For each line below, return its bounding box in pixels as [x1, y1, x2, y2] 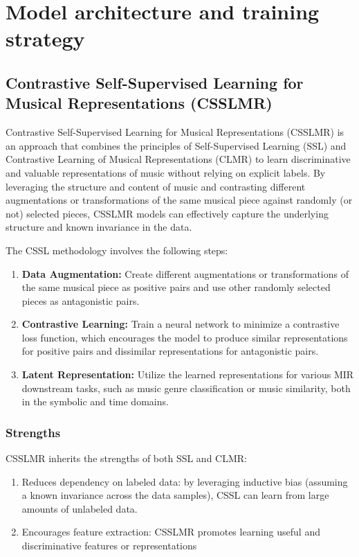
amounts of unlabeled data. [21, 501, 138, 515]
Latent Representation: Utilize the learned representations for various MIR [21, 367, 354, 382]
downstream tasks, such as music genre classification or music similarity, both [21, 380, 351, 395]
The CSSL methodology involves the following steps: [6, 242, 228, 257]
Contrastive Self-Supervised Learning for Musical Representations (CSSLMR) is [6, 125, 344, 139]
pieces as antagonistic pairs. [21, 293, 140, 308]
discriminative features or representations [21, 538, 197, 553]
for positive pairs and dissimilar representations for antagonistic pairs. [21, 344, 319, 358]
